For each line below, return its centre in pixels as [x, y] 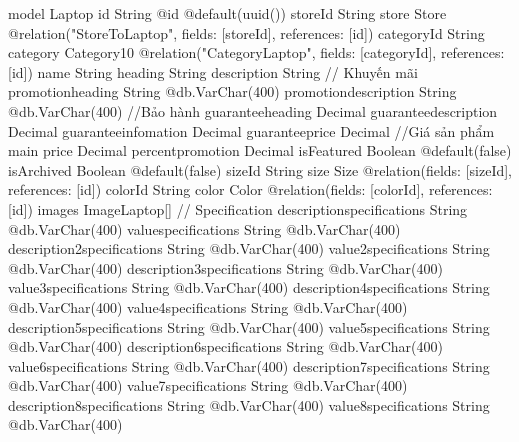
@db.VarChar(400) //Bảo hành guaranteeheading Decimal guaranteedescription [253, 110]
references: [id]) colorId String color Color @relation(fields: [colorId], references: [250, 189]
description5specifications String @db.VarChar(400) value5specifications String [249, 326]
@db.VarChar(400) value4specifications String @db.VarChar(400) [208, 306]
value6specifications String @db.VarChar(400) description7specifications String [249, 365]
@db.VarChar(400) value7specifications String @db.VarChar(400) [208, 385]
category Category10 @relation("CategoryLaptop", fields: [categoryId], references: [256, 52]
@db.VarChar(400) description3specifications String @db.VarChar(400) [225, 267]
